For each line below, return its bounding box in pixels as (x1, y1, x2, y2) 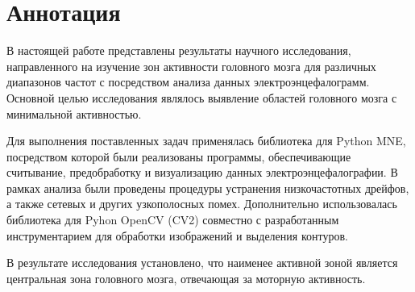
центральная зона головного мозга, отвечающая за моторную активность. (6, 269, 366, 286)
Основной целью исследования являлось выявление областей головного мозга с (6, 89, 397, 106)
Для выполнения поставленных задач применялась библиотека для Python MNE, (6, 132, 406, 149)
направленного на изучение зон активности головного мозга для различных (6, 57, 376, 74)
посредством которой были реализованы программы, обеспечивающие (6, 148, 351, 165)
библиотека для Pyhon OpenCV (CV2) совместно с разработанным (6, 211, 339, 228)
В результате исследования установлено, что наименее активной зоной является (6, 254, 398, 271)
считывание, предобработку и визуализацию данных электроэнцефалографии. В (6, 164, 398, 181)
